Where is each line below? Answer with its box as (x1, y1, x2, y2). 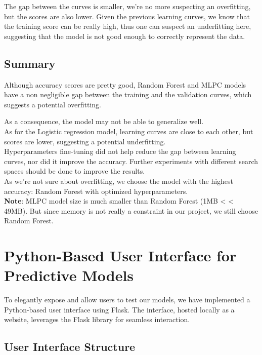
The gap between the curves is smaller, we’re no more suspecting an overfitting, (4, 1, 251, 11)
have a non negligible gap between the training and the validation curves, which (4, 89, 252, 100)
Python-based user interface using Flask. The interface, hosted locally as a (4, 304, 235, 314)
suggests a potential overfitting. (4, 99, 101, 109)
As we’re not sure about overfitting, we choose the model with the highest (4, 175, 234, 186)
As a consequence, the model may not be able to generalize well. (4, 116, 204, 127)
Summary (4, 55, 56, 71)
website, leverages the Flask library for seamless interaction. (4, 314, 190, 325)
